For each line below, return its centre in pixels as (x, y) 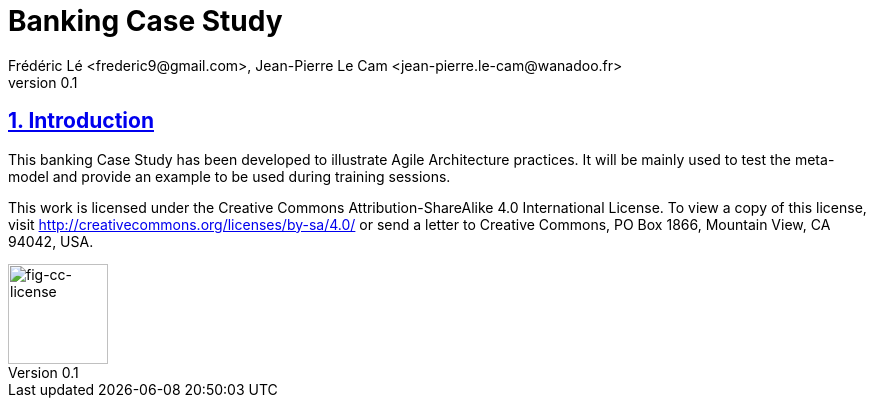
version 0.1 (43, 82)
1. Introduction (81, 121)
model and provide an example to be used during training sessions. (229, 176)
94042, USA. (51, 241)
